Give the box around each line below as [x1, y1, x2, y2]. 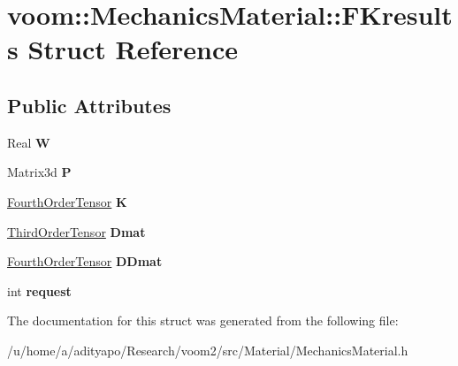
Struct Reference [27, 31, 239, 67]
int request [7, 281, 72, 300]
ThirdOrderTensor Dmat [7, 222, 146, 240]
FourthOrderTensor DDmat [7, 252, 163, 271]
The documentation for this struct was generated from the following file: [7, 311, 399, 330]
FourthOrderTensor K [7, 192, 127, 210]
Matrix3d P [7, 163, 72, 181]
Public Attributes [7, 91, 172, 118]
